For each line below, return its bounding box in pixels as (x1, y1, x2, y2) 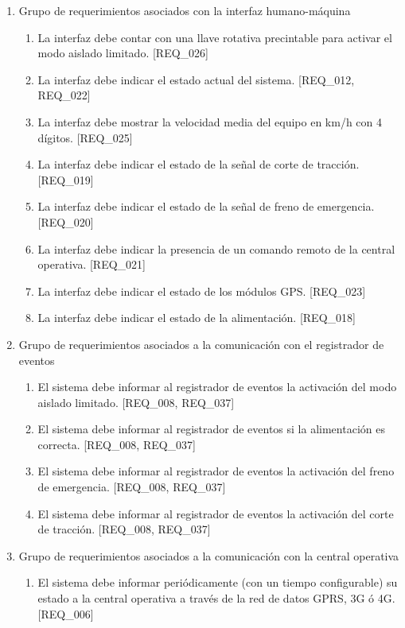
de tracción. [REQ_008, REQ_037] (37, 521, 211, 537)
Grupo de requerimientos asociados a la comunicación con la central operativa (18, 547, 399, 564)
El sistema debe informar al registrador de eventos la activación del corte (37, 505, 394, 521)
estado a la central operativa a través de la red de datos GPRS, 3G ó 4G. (37, 590, 395, 607)
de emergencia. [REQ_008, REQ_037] (37, 479, 226, 495)
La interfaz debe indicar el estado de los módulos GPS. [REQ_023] (37, 282, 366, 299)
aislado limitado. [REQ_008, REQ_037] (37, 393, 235, 410)
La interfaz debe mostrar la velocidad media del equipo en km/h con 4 (37, 113, 383, 130)
